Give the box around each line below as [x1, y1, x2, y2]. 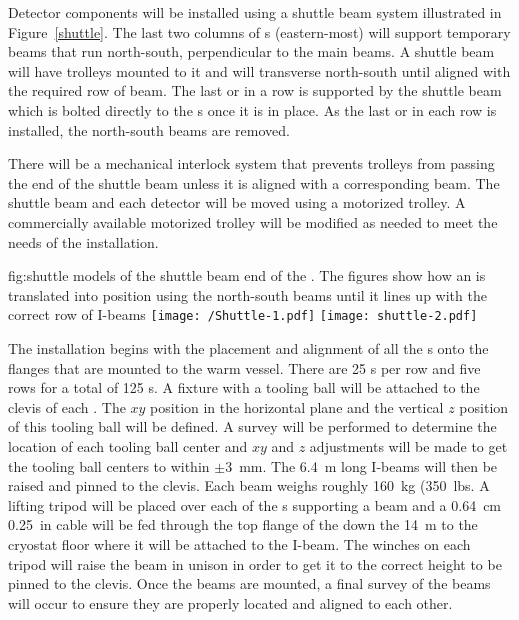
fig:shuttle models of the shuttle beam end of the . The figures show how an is [8, 265, 486, 286]
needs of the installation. [8, 231, 159, 252]
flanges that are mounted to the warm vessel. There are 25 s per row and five [8, 357, 481, 378]
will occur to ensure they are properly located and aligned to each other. [8, 592, 453, 613]
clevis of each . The [8, 396, 126, 417]
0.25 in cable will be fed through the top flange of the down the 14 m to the [8, 514, 478, 535]
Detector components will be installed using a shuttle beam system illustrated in [8, 2, 502, 22]
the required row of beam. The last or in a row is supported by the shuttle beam [8, 80, 502, 101]
